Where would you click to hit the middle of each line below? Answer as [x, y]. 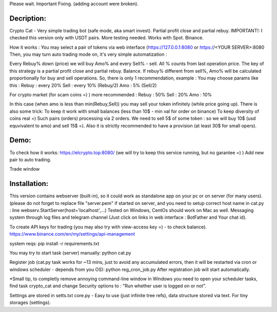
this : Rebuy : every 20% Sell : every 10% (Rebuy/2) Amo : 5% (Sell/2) [83, 85]
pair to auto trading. [30, 159]
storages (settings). [30, 303]
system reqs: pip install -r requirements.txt [54, 243]
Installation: [29, 184]
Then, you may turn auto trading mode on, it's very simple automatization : [88, 54]
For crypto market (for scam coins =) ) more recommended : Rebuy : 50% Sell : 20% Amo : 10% [111, 95]
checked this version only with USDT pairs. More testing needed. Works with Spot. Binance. [106, 38]
